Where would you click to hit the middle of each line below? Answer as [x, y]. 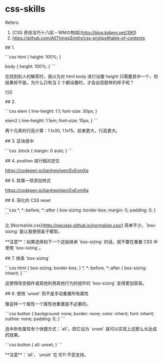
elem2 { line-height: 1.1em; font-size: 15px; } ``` [52, 120]
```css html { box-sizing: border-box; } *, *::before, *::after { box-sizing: [76, 268]
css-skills [25, 9]
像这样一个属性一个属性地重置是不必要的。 [48, 304]
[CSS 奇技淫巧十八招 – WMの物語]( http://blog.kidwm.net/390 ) [74, 32]
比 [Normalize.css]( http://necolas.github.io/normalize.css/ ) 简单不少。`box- [81, 225]
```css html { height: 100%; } [33, 57]
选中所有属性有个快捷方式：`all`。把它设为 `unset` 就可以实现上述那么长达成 [81, 329]
